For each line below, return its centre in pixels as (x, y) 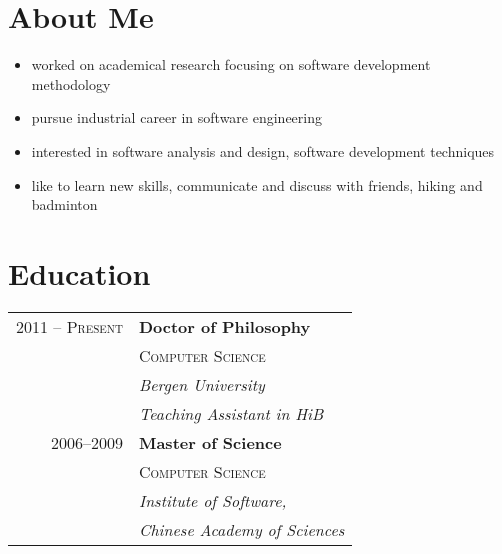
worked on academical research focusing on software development (231, 64)
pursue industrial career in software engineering (177, 117)
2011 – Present (69, 326)
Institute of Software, (212, 500)
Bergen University (201, 384)
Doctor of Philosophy (224, 326)
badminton (64, 204)
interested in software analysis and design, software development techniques (263, 150)
